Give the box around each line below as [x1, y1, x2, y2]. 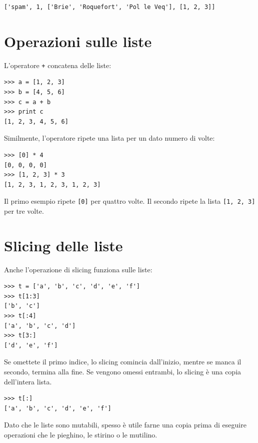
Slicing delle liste [4, 235, 123, 255]
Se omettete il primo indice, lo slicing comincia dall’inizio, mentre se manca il [4, 356, 241, 367]
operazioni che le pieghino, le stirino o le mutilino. [4, 429, 157, 439]
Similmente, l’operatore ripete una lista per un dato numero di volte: [4, 133, 215, 143]
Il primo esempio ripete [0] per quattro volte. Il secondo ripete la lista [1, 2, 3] [4, 196, 255, 206]
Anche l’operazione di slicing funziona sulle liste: [4, 264, 152, 274]
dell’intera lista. [4, 376, 52, 386]
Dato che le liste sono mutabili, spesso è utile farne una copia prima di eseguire [4, 419, 246, 430]
